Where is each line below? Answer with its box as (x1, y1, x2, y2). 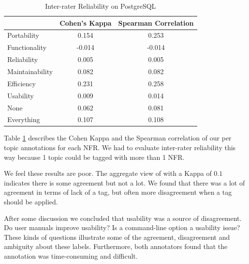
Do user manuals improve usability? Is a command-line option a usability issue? (4, 222, 240, 233)
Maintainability (7, 66, 53, 76)
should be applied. (4, 197, 58, 206)
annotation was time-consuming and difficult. (4, 250, 138, 261)
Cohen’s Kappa (59, 17, 112, 28)
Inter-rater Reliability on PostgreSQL (45, 1, 156, 11)
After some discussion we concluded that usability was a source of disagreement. (4, 213, 242, 223)
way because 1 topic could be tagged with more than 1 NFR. (4, 152, 185, 162)
